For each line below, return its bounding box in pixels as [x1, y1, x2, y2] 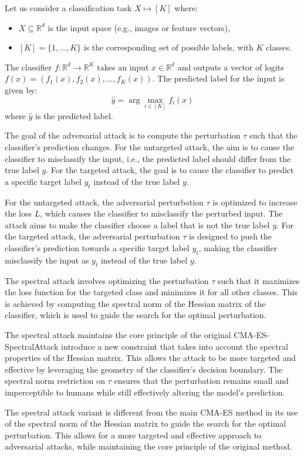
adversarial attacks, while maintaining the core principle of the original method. [5, 440, 292, 452]
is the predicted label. [35, 109, 113, 121]
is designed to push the [189, 230, 272, 242]
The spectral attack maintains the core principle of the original [5, 328, 231, 340]
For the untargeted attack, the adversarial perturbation [5, 195, 204, 208]
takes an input [97, 60, 149, 73]
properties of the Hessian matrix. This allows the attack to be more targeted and [5, 352, 296, 364]
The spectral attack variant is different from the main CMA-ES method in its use [5, 406, 298, 418]
